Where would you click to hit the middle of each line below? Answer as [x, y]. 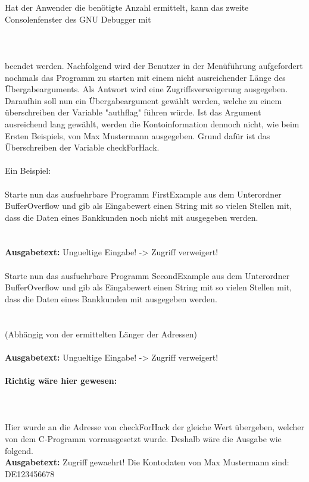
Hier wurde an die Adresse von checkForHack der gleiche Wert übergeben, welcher [155, 427]
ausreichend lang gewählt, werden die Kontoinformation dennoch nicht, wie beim [152, 123]
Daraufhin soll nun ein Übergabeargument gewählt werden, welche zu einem [143, 100]
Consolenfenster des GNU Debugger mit [78, 19]
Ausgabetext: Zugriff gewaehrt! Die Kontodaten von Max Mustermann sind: [147, 462]
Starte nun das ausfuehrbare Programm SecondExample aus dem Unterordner [147, 275]
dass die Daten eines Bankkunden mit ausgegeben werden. [111, 298]
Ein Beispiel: [28, 170]
